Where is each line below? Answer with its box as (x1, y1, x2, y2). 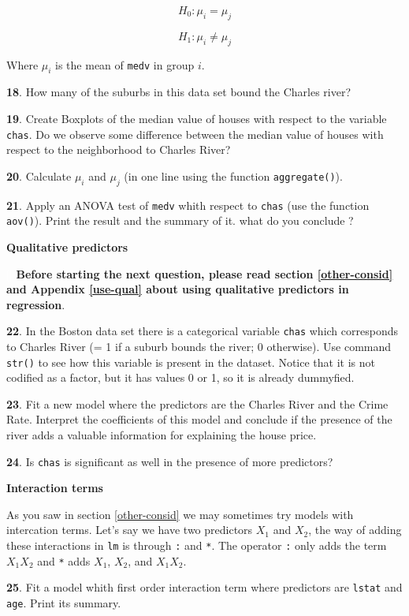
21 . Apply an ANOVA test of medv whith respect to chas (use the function (6, 196, 370, 213)
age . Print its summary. (6, 595, 121, 610)
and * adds (37, 552, 91, 569)
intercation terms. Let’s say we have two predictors (6, 521, 253, 538)
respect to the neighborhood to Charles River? (6, 141, 231, 158)
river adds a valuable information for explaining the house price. (6, 427, 317, 442)
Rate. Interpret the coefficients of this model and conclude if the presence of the (6, 411, 392, 427)
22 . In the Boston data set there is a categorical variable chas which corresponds (6, 323, 398, 339)
